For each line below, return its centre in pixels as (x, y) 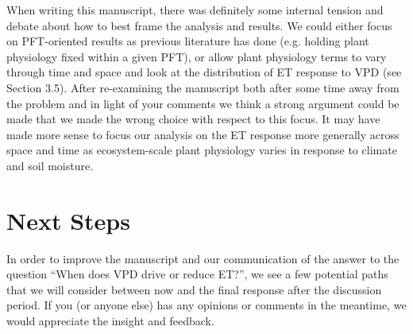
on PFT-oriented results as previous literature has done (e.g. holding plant (188, 41)
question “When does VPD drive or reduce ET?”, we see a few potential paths (197, 274)
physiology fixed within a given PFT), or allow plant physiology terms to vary (197, 56)
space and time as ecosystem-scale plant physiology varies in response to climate (202, 150)
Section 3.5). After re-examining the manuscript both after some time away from (203, 87)
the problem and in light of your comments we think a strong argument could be (203, 103)
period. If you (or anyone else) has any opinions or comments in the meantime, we (206, 305)
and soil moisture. (50, 165)
